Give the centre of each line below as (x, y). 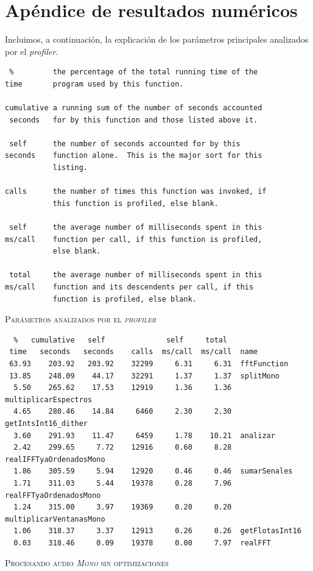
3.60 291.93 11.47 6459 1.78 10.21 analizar (144, 435)
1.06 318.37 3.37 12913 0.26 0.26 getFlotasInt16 (157, 531)
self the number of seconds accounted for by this (125, 144)
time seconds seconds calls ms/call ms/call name (134, 352)
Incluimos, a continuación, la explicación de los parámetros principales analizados (157, 39)
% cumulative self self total (121, 340)
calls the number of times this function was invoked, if (136, 192)
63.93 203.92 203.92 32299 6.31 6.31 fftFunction (149, 364)
